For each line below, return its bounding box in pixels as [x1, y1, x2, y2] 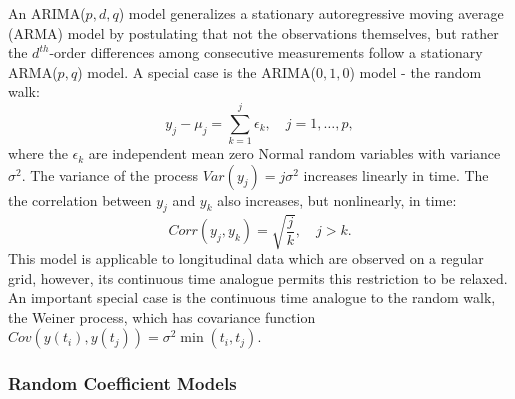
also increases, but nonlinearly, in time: [217, 189, 457, 210]
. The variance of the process [21, 164, 199, 185]
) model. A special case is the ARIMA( [77, 61, 316, 82]
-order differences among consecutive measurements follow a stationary [49, 42, 483, 63]
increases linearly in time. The [303, 164, 489, 185]
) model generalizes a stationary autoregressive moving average [118, 3, 504, 23]
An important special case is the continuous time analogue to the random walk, [8, 287, 496, 308]
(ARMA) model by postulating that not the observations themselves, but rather [8, 22, 499, 43]
